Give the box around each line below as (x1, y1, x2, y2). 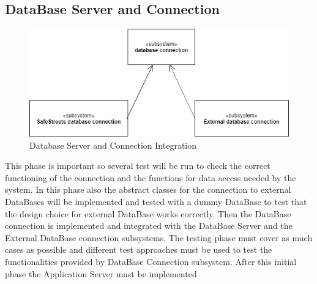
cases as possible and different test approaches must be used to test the (5, 243, 272, 256)
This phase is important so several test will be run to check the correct (5, 159, 270, 172)
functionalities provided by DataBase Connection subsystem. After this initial (5, 255, 297, 268)
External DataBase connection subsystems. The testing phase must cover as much (5, 231, 313, 244)
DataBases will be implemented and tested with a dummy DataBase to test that (5, 195, 307, 208)
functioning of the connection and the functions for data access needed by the (5, 171, 296, 184)
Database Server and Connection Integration (29, 138, 197, 151)
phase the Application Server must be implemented (5, 267, 197, 280)
